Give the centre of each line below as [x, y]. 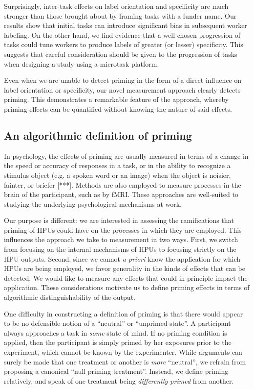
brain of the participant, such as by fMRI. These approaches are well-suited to [121, 194]
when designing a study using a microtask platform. [82, 63]
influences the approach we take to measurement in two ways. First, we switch [121, 239]
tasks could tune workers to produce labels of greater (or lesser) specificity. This [124, 44]
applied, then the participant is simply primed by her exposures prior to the [118, 342]
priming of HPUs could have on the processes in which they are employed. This [123, 230]
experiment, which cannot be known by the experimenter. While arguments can [123, 352]
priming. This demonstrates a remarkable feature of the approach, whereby [116, 99]
